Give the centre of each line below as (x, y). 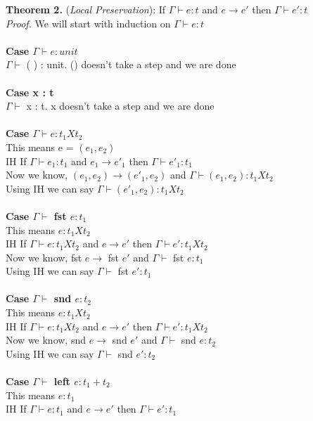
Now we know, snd (46, 340)
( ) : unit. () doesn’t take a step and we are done (131, 64)
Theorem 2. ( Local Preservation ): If (86, 9)
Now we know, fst (44, 257)
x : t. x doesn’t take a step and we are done (120, 106)
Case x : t (30, 92)
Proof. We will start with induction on (88, 23)
